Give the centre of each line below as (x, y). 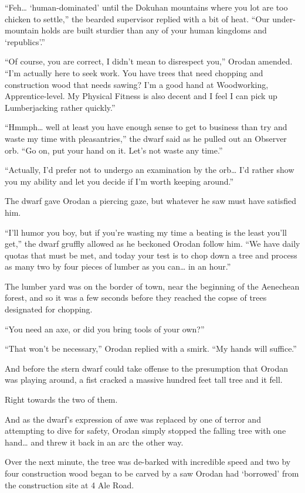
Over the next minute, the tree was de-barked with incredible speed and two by (148, 462)
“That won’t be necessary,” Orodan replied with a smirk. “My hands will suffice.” (151, 348)
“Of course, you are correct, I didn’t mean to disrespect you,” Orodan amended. (149, 61)
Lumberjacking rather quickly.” (60, 107)
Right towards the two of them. (61, 399)
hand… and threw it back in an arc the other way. (94, 442)
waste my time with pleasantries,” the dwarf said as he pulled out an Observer (146, 138)
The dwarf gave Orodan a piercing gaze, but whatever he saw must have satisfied (151, 201)
